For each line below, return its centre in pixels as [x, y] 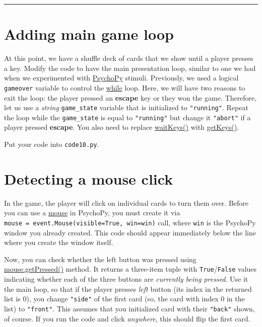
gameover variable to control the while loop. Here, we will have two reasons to [125, 87]
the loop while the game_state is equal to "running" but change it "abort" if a [127, 117]
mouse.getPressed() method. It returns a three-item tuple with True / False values [130, 269]
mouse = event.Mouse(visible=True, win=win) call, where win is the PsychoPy [130, 223]
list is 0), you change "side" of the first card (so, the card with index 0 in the [124, 299]
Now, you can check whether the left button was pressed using [100, 259]
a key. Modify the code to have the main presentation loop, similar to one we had [130, 68]
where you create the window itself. [59, 242]
